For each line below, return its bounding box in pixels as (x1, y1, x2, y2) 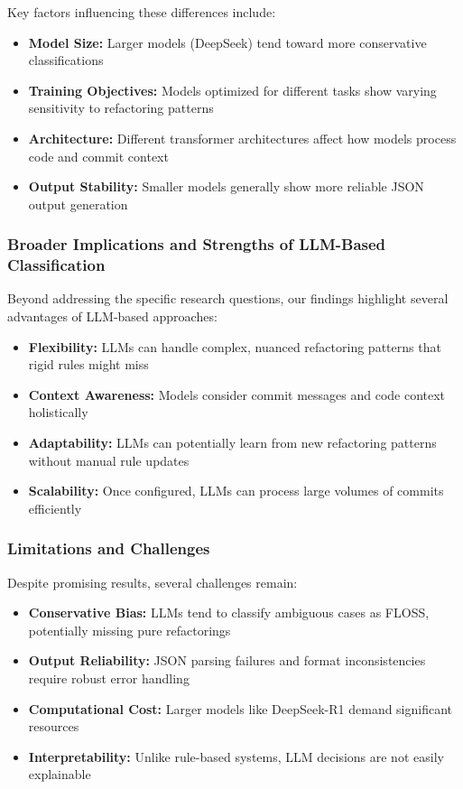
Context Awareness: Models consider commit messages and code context (28, 385, 446, 404)
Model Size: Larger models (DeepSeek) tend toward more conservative (28, 32, 427, 51)
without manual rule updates (28, 450, 190, 469)
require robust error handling (28, 669, 190, 688)
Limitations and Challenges (7, 537, 210, 560)
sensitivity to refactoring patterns (28, 98, 214, 117)
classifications (28, 51, 104, 70)
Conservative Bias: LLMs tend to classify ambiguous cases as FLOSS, (28, 603, 430, 622)
